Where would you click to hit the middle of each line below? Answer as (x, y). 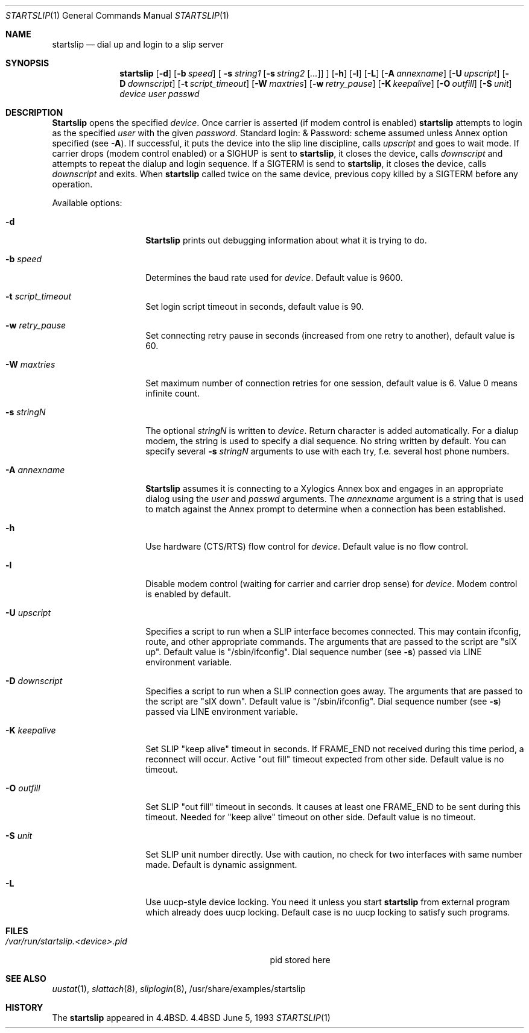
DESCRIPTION (34, 112)
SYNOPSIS (27, 63)
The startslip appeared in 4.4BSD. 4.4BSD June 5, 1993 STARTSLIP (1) (191, 1018)
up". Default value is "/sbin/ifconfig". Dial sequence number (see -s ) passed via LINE (314, 652)
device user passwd (160, 94)
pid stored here (300, 960)
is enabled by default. (188, 594)
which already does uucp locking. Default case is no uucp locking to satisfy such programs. (328, 912)
